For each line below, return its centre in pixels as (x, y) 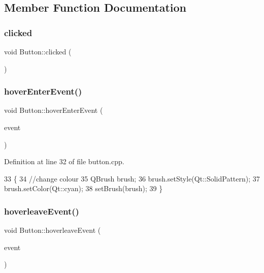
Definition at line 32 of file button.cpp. (64, 161)
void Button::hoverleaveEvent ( (53, 230)
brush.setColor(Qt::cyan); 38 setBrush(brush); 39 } (84, 188)
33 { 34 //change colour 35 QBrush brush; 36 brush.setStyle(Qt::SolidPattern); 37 (132, 178)
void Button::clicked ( (38, 51)
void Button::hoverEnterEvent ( (54, 110)
